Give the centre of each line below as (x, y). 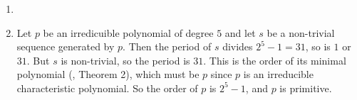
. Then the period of (167, 46)
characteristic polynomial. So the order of (107, 88)
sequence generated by (66, 46)
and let (240, 32)
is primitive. (306, 88)
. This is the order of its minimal (275, 60)
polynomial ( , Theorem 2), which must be (108, 74)
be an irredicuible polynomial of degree (128, 32)
